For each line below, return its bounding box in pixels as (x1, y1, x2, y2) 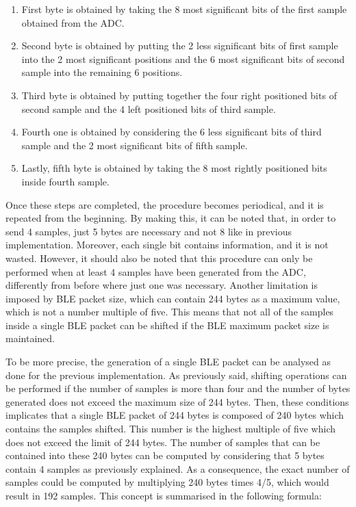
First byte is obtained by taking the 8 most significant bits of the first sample (21, 2, 347, 16)
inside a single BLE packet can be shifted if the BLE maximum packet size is (5, 317, 329, 332)
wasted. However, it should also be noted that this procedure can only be (5, 250, 313, 265)
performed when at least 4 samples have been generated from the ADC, (5, 264, 306, 278)
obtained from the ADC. (21, 15, 125, 29)
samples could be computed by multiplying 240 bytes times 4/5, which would (5, 475, 329, 489)
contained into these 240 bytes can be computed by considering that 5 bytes (5, 448, 325, 463)
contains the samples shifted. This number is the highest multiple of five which (5, 421, 336, 436)
